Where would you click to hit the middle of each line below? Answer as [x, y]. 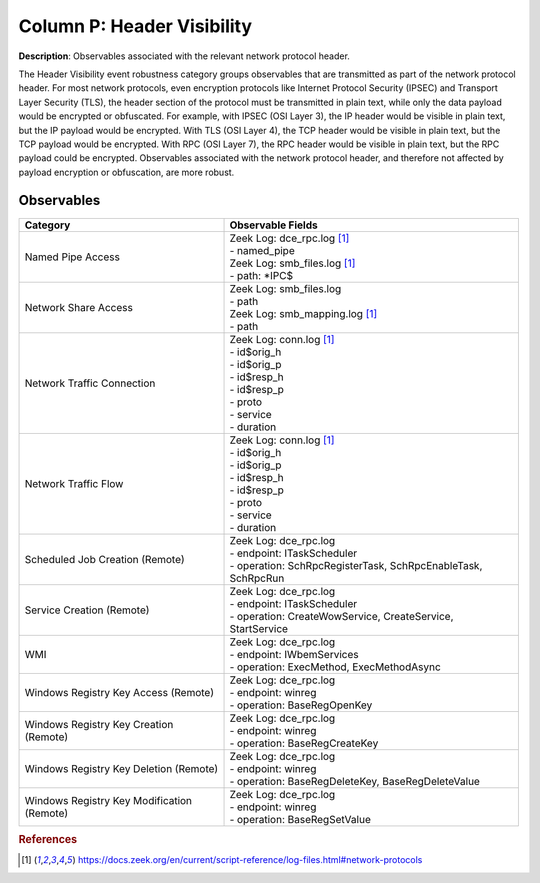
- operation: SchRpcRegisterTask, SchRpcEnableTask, [356, 565]
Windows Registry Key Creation [99, 724]
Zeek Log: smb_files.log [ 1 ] [292, 263]
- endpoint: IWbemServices [294, 654]
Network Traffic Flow [74, 483]
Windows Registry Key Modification [108, 800]
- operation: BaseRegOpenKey [301, 705]
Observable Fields [274, 225]
